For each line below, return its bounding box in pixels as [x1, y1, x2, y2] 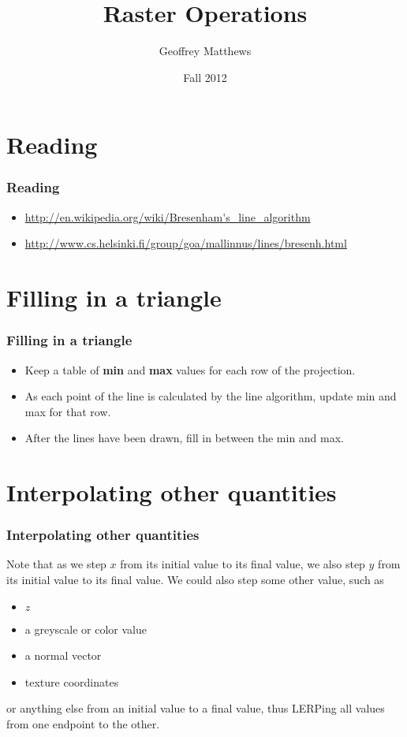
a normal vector [24, 647, 102, 664]
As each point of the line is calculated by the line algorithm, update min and [24, 388, 397, 404]
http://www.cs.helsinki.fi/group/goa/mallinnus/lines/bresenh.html [24, 235, 347, 251]
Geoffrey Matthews [159, 43, 252, 59]
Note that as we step [6, 556, 106, 572]
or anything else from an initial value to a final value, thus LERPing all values [6, 700, 385, 717]
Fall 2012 [183, 69, 227, 85]
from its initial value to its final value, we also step [120, 556, 365, 572]
